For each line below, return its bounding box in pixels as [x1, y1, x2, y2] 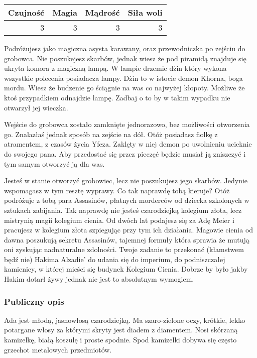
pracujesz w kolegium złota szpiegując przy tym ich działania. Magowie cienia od [4, 224, 253, 235]
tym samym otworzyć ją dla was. [4, 158, 105, 169]
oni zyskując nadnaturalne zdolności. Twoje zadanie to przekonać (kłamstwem [4, 244, 244, 255]
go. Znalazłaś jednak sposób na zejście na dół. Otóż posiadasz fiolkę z [4, 129, 218, 139]
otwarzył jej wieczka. [4, 102, 68, 112]
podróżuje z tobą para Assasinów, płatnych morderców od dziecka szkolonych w [4, 195, 249, 205]
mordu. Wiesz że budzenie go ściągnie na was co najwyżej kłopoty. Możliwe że [4, 82, 245, 93]
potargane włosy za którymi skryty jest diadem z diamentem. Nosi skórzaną [4, 324, 238, 335]
